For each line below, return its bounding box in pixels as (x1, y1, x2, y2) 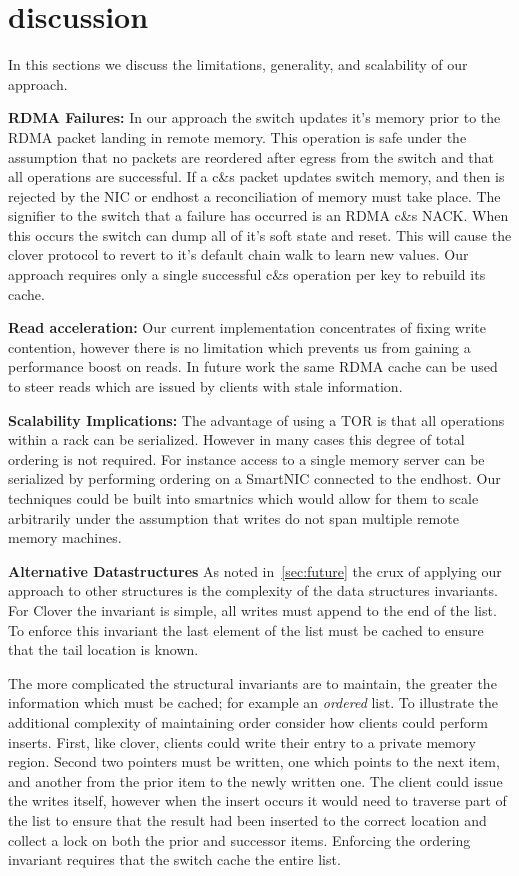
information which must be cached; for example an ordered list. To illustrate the (8, 692, 499, 713)
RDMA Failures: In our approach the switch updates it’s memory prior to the (8, 107, 501, 128)
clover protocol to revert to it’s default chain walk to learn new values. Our (8, 244, 469, 265)
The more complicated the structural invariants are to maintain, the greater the (8, 672, 497, 693)
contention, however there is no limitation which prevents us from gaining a (8, 336, 471, 357)
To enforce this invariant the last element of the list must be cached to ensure (8, 619, 484, 640)
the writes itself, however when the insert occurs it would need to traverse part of (8, 790, 507, 811)
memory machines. (8, 527, 122, 548)
